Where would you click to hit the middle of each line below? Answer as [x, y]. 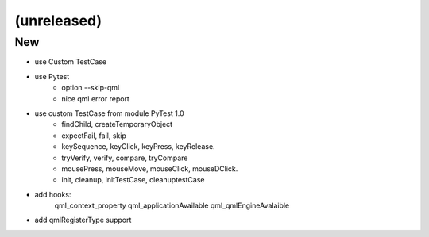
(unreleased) [58, 21]
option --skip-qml [91, 88]
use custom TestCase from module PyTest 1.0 [109, 113]
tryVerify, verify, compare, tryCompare [125, 158]
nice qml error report [96, 98]
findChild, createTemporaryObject [117, 124]
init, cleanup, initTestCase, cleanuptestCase [133, 180]
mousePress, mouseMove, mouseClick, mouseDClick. [150, 168]
